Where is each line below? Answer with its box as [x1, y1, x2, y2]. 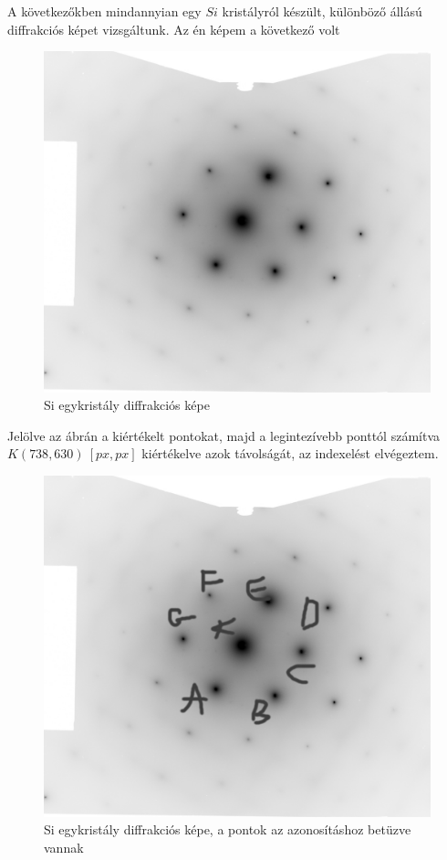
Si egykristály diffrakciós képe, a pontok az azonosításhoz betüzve [44, 820, 411, 839]
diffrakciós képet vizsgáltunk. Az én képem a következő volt [7, 19, 340, 38]
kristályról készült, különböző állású [222, 2, 422, 20]
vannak [44, 837, 84, 856]
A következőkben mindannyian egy [7, 2, 202, 20]
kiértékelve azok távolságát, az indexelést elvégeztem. [141, 444, 439, 463]
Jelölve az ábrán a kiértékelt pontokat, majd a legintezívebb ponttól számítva [7, 425, 441, 445]
